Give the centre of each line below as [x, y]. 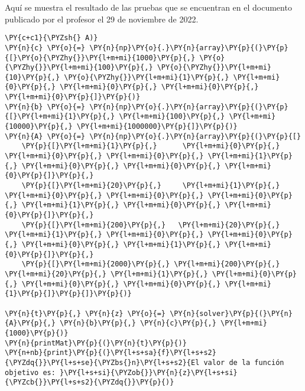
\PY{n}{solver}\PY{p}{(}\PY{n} [231, 313]
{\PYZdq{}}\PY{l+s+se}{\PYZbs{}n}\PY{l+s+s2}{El [102, 362]
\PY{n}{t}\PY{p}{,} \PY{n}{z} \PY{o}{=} [85, 313]
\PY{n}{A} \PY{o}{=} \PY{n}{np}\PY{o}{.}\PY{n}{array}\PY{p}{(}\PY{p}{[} [153, 136]
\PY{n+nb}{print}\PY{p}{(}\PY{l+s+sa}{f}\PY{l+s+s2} [111, 353]
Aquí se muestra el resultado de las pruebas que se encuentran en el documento [148, 7]
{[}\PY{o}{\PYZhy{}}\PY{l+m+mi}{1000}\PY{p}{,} [100, 58]
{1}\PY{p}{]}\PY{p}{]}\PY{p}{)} [68, 294]
